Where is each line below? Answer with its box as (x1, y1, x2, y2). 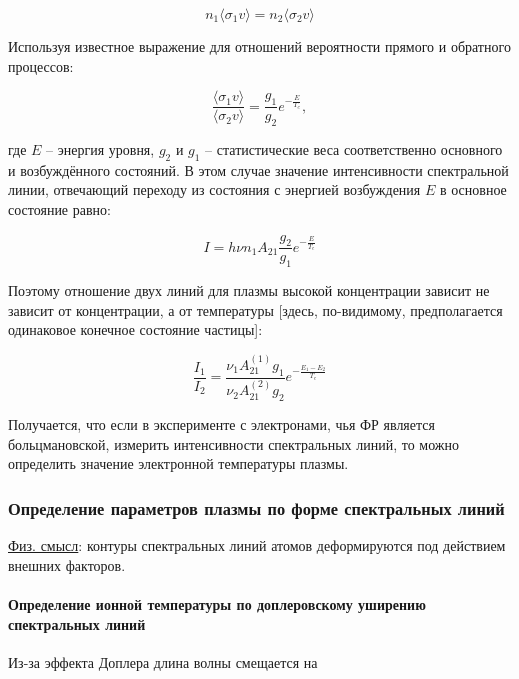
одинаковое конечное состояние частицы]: (8, 319, 263, 340)
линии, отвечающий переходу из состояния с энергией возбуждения (8, 179, 421, 200)
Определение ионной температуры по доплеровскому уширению (8, 593, 426, 614)
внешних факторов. (8, 554, 126, 575)
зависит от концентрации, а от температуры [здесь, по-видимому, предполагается (8, 299, 503, 320)
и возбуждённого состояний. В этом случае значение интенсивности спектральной (8, 159, 509, 180)
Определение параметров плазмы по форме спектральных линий (8, 495, 505, 520)
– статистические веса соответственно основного (205, 139, 503, 160)
